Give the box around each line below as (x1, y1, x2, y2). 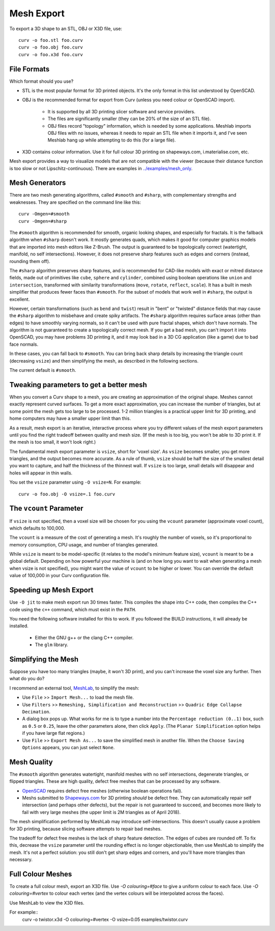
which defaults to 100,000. (9, 525, 66, 531)
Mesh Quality (9, 757, 53, 766)
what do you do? (9, 676, 45, 682)
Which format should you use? (9, 78, 74, 84)
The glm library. (35, 641, 68, 648)
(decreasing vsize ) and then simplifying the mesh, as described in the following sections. (9, 357, 199, 364)
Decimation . (22, 708, 51, 714)
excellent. (9, 296, 30, 302)
